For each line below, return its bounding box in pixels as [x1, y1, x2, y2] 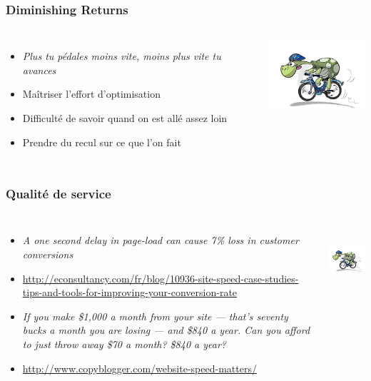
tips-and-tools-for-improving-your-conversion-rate [22, 285, 238, 300]
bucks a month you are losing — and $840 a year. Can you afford [22, 322, 310, 337]
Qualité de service [6, 185, 111, 203]
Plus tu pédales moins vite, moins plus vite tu [22, 49, 221, 63]
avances [22, 62, 56, 77]
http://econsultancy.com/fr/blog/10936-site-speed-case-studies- [22, 270, 299, 285]
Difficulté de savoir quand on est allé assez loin [22, 111, 228, 125]
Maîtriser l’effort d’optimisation [22, 86, 161, 101]
